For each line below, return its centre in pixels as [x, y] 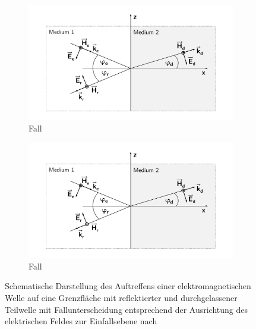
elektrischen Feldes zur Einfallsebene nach [81, 321]
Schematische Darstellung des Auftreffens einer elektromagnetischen [128, 286]
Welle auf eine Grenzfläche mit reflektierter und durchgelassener [121, 297]
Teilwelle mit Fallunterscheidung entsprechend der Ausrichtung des [126, 309]
